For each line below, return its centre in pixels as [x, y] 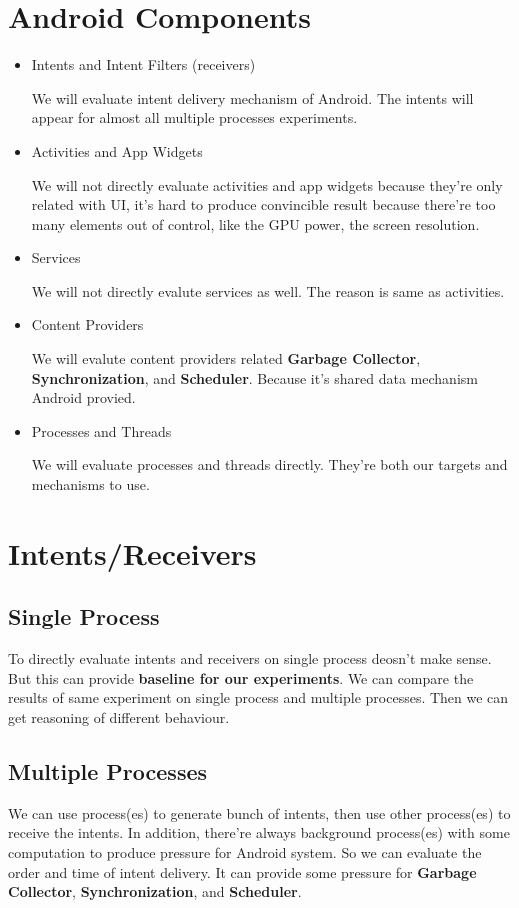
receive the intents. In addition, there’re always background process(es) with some [259, 832]
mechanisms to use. [90, 484]
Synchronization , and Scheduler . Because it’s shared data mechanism [254, 377]
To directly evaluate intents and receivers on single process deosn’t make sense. [250, 658]
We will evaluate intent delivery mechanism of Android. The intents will [252, 97]
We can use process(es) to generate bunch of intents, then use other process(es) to [259, 812]
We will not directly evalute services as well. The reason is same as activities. [268, 290]
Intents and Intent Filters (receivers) [143, 64]
